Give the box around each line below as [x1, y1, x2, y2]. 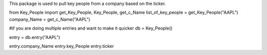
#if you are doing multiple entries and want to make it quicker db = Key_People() [9, 25, 173, 31]
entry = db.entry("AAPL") [9, 34, 60, 40]
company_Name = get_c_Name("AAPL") [9, 16, 90, 22]
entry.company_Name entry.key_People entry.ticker [9, 43, 114, 49]
